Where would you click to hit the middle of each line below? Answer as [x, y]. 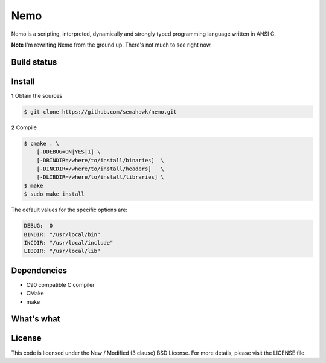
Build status [34, 62]
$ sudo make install [54, 194]
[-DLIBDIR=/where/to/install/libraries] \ [100, 177]
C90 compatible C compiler [60, 284]
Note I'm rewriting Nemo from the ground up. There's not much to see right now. [112, 45]
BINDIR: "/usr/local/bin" [62, 234]
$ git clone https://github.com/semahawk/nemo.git [101, 111]
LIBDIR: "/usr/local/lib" [62, 251]
